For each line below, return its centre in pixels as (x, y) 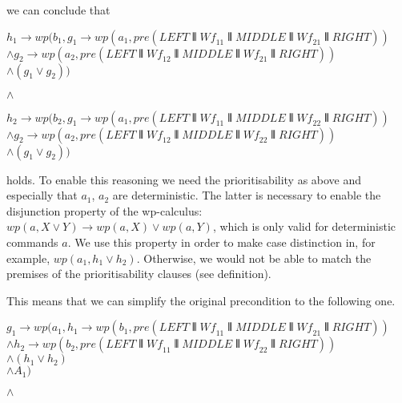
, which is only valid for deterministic (304, 226)
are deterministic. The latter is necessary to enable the (247, 195)
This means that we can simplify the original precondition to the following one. (201, 300)
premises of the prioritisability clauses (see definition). (139, 274)
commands (32, 242)
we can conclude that (58, 10)
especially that (42, 195)
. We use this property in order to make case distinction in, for (221, 242)
